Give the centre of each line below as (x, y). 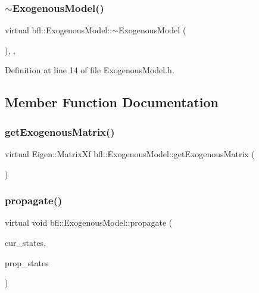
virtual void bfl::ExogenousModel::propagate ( (89, 222)
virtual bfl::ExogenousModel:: (59, 30)
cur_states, (26, 242)
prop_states (27, 262)
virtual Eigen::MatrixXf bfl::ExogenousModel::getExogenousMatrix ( (130, 154)
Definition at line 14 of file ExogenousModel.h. (90, 70)
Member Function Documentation (112, 102)
